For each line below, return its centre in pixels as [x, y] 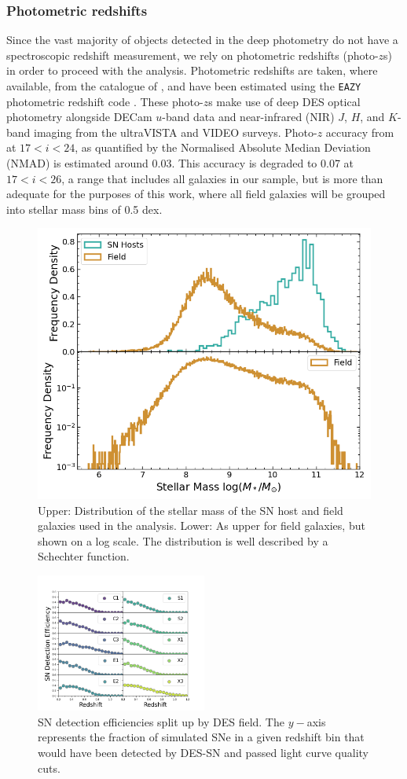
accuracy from [360, 132]
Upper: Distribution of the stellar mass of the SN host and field [191, 510]
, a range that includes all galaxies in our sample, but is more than [222, 178]
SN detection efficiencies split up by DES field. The [161, 721]
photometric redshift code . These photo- [105, 101]
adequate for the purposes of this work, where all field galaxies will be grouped [196, 194]
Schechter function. [84, 556]
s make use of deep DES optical [284, 101]
